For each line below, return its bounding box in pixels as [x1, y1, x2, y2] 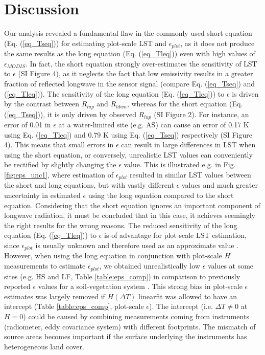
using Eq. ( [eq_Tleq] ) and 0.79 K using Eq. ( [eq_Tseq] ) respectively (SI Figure [4, 129, 252, 140]
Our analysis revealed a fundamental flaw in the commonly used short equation [4, 28, 252, 38]
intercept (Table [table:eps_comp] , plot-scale [4, 301, 144, 312]
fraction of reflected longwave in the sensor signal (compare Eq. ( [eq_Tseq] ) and [4, 78, 255, 88]
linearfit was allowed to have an [138, 291, 237, 301]
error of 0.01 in [4, 119, 51, 130]
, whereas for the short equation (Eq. [127, 98, 243, 109]
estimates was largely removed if [4, 291, 105, 301]
